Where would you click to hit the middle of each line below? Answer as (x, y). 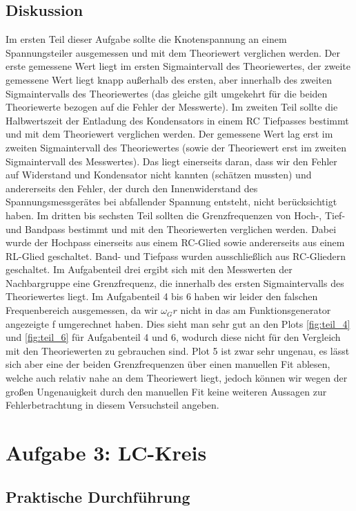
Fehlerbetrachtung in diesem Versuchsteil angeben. (112, 405)
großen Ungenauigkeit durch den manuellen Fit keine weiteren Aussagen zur (166, 391)
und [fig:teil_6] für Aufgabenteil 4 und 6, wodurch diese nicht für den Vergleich (173, 337)
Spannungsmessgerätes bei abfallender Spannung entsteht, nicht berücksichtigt (171, 202)
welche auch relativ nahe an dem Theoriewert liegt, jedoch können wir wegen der (177, 378)
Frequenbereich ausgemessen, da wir (82, 310)
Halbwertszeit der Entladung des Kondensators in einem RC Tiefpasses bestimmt (177, 120)
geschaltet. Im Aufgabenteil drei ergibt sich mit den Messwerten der (149, 269)
